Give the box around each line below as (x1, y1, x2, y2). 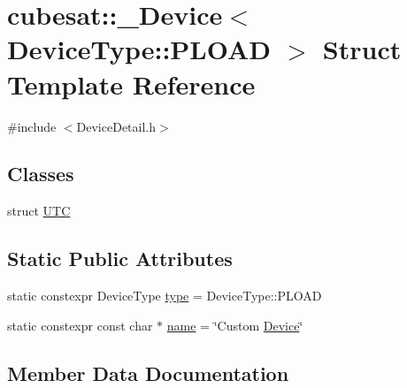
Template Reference (7, 65, 256, 102)
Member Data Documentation (7, 359, 289, 386)
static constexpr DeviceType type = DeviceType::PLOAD (7, 286, 322, 305)
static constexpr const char (7, 316, 153, 334)
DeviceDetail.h (76, 117, 157, 135)
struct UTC (7, 202, 71, 220)
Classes (7, 160, 74, 187)
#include (7, 117, 57, 135)
